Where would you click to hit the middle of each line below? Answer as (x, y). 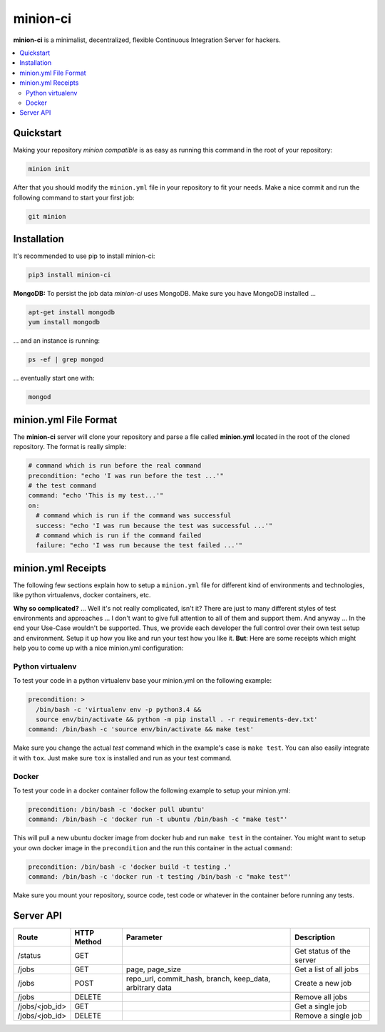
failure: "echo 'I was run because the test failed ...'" (139, 546)
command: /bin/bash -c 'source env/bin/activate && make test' (141, 729)
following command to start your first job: (74, 197)
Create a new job (323, 983)
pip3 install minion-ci (70, 275)
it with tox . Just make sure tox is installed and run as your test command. (122, 758)
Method (88, 941)
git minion (47, 216)
